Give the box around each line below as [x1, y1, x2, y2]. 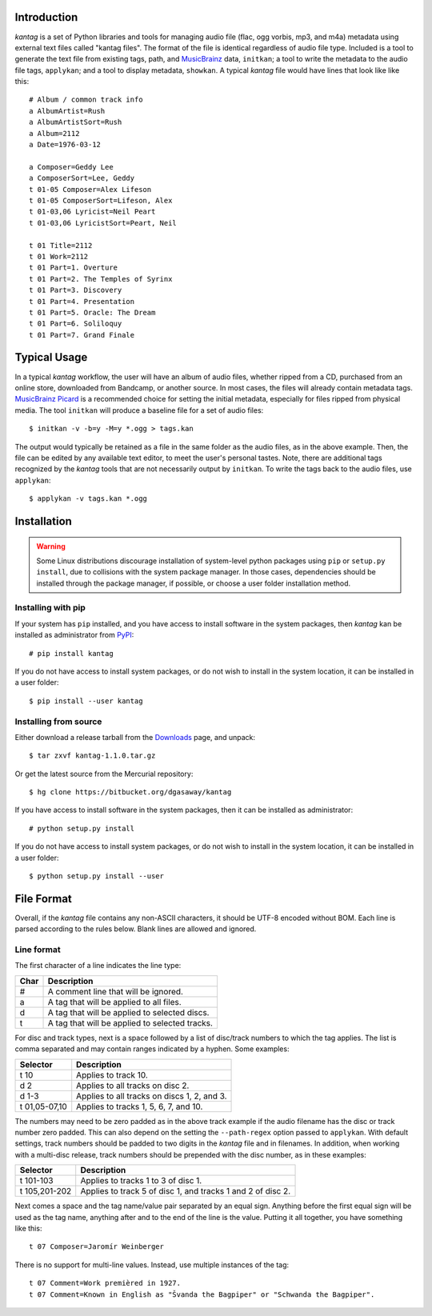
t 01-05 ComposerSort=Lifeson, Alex [29, 196, 173, 205]
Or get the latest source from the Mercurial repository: [14, 769, 194, 778]
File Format [14, 892, 72, 906]
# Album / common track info [29, 95, 143, 104]
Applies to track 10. [76, 1069, 148, 1080]
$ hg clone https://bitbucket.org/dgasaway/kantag [29, 788, 232, 797]
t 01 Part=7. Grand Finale [29, 330, 135, 339]
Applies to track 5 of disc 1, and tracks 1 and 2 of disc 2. [80, 1186, 291, 1197]
